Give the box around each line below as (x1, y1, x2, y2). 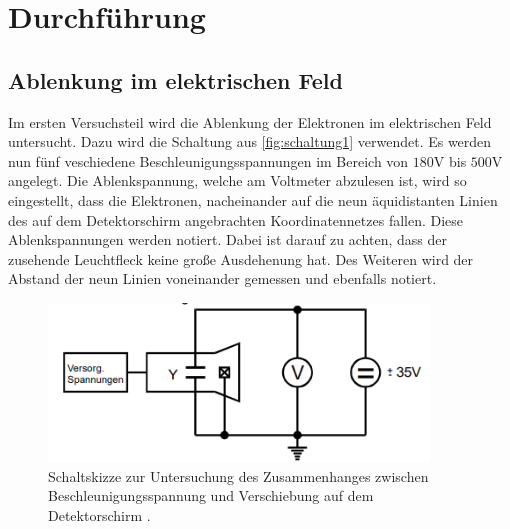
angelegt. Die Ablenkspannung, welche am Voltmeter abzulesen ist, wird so (8, 170, 467, 191)
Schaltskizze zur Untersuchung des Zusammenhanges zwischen (48, 465, 429, 486)
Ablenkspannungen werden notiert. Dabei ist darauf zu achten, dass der (8, 229, 447, 250)
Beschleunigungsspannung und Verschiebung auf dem (48, 485, 374, 506)
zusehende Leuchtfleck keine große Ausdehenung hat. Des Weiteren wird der (8, 248, 474, 269)
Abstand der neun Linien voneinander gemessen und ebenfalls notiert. (8, 268, 437, 289)
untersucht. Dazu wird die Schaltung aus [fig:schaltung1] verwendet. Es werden (8, 131, 492, 152)
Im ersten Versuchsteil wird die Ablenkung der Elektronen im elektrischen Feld (8, 111, 492, 132)
